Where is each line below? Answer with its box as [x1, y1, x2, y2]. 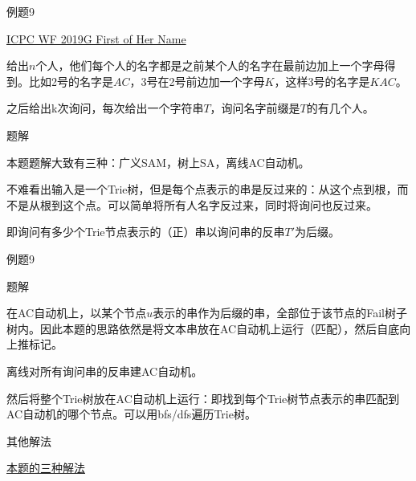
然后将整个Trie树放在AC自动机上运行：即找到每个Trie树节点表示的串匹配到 [6, 389, 400, 406]
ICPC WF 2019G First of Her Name [6, 30, 186, 47]
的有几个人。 [306, 100, 374, 116]
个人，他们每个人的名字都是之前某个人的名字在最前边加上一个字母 [35, 57, 385, 74]
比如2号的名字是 [28, 72, 113, 89]
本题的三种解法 [6, 459, 85, 476]
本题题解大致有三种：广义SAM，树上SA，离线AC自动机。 [6, 153, 310, 170]
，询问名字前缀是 [210, 100, 300, 116]
